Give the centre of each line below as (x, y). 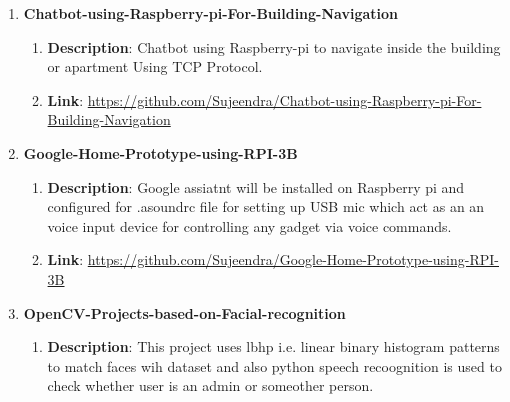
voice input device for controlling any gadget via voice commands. (249, 225)
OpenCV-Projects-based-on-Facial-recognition (184, 312)
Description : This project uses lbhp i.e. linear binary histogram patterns (273, 346)
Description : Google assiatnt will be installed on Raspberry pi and (256, 186)
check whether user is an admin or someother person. (210, 385)
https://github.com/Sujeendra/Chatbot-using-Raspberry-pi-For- (284, 99)
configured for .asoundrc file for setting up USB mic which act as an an (266, 206)
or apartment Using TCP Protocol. (155, 66)
